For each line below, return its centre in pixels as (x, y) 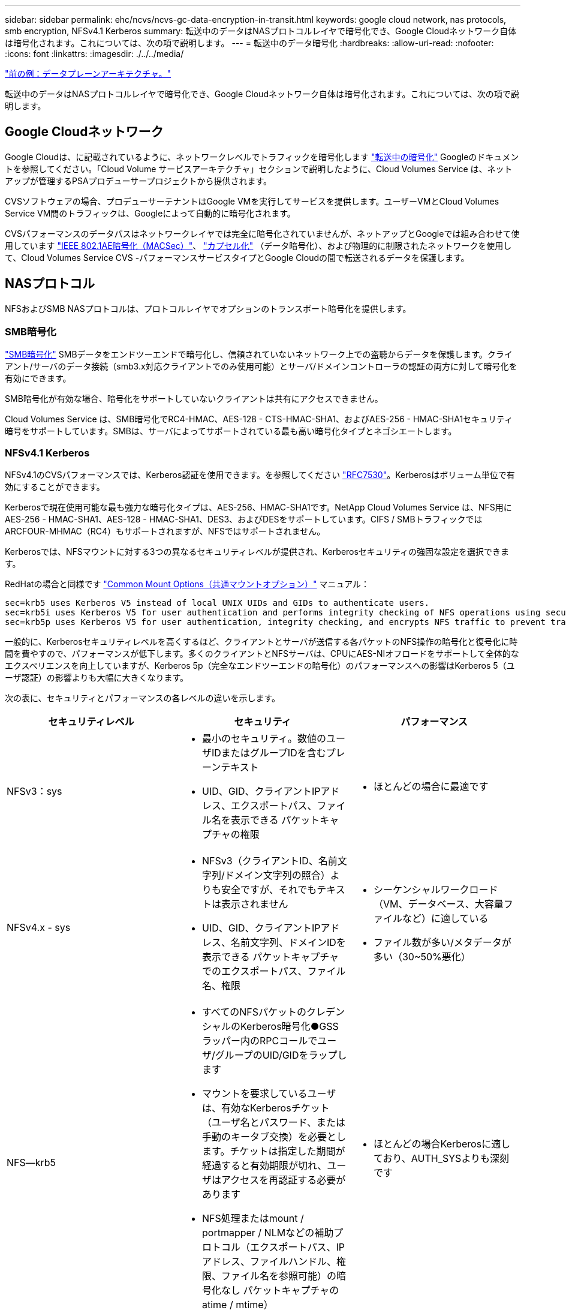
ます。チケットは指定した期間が (273, 1151)
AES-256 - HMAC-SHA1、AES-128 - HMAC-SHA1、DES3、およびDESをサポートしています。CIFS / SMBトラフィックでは (244, 519)
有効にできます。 (38, 378)
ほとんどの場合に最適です (431, 787)
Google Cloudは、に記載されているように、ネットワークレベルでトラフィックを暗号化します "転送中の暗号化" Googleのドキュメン (262, 157)
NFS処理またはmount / (253, 1219)
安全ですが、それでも (269, 890)
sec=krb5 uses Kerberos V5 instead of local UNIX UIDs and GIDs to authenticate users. (217, 603)
